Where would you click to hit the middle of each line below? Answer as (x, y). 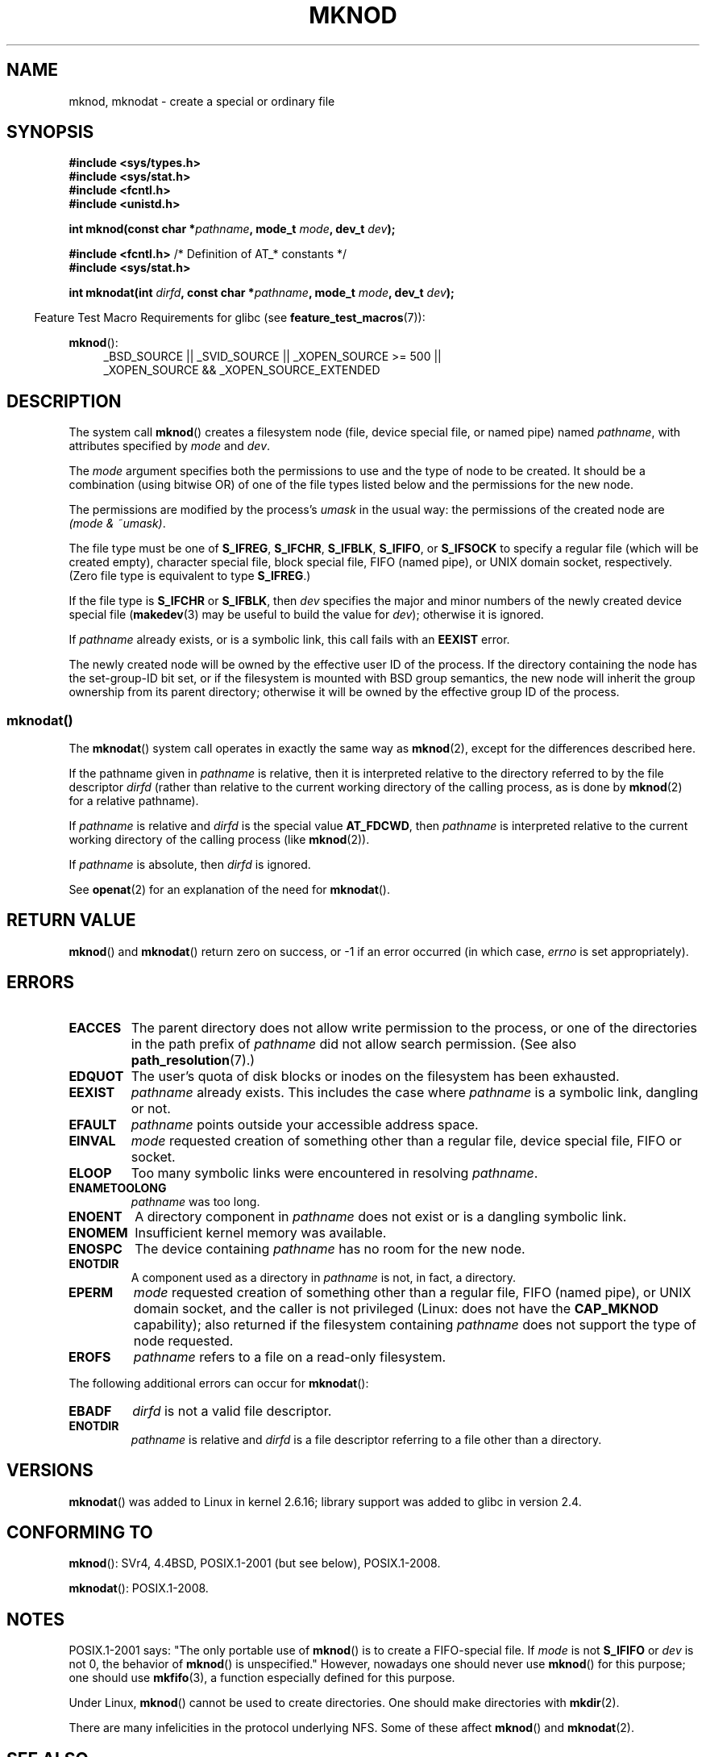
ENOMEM (98, 1232)
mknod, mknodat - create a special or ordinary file (202, 101)
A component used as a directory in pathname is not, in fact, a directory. (324, 1277)
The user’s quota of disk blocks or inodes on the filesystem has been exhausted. (375, 1076)
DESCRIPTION (64, 401)
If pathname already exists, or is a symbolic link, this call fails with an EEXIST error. (289, 640)
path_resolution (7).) (193, 1060)
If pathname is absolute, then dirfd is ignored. (190, 865)
